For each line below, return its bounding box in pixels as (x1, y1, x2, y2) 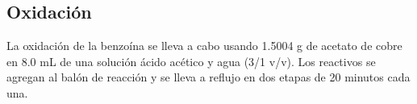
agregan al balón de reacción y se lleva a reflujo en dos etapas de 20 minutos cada (6, 69, 411, 85)
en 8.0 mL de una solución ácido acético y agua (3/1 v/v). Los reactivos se (6, 52, 376, 69)
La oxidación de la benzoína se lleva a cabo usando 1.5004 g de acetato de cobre (6, 37, 402, 54)
